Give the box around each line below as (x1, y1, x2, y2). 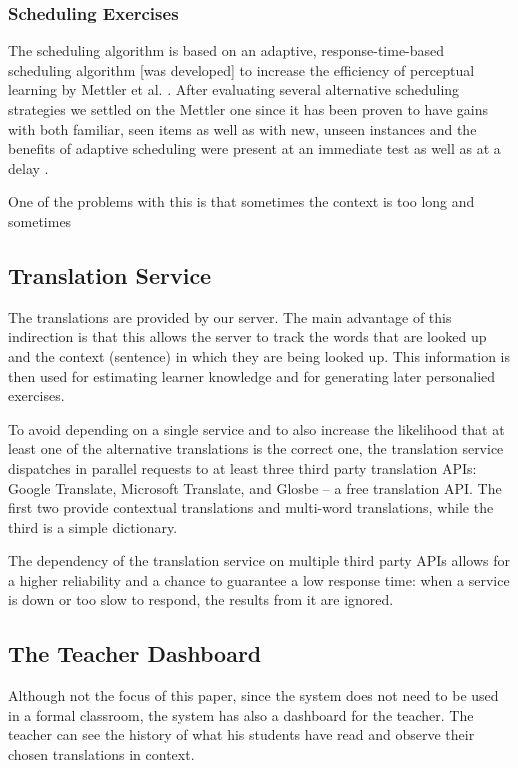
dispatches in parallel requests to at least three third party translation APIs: (8, 457, 477, 478)
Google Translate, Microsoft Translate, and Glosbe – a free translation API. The (8, 477, 502, 498)
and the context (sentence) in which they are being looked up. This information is (8, 345, 510, 366)
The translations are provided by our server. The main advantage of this (8, 306, 452, 327)
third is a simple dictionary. (8, 516, 178, 537)
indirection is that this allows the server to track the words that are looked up (8, 326, 487, 347)
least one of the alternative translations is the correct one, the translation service (8, 438, 504, 459)
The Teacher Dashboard (8, 638, 262, 669)
